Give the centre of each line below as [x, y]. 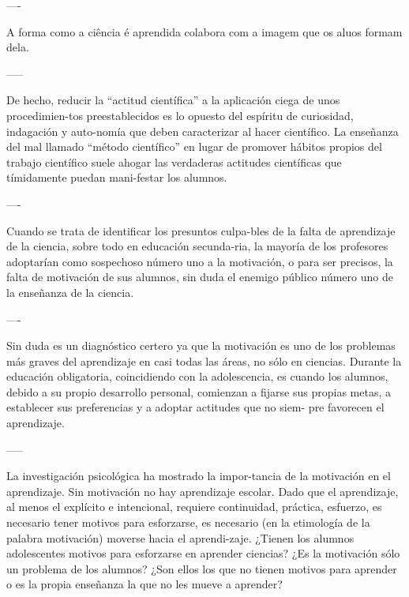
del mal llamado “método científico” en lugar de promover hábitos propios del [194, 146]
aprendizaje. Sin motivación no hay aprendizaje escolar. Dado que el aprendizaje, [203, 491]
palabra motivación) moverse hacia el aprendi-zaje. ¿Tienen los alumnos [180, 537]
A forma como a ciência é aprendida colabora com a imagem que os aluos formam [204, 31]
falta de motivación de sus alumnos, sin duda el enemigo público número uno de [200, 277]
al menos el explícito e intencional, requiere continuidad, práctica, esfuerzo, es [194, 507]
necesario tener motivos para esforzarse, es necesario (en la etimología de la [188, 522]
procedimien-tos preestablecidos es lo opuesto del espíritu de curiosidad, [180, 115]
